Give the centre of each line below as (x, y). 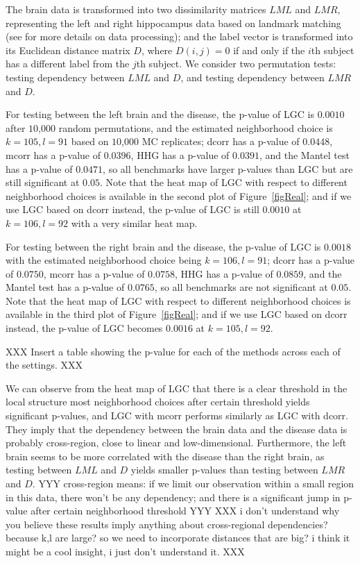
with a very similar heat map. (134, 222)
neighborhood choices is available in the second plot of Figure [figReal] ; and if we (179, 195)
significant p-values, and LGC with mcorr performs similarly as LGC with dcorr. (177, 415)
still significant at (43, 182)
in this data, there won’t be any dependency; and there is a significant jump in (173, 497)
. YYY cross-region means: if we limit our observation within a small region (193, 483)
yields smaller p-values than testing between (224, 470)
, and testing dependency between (252, 77)
